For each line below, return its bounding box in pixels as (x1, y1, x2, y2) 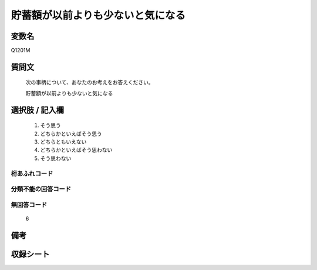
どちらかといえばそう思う (40, 130, 102, 137)
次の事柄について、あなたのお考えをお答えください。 (25, 79, 154, 86)
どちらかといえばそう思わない (40, 146, 113, 154)
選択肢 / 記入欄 (11, 105, 65, 115)
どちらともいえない (40, 138, 87, 145)
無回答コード (11, 201, 48, 209)
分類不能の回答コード (11, 185, 72, 194)
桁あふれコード (11, 169, 53, 178)
